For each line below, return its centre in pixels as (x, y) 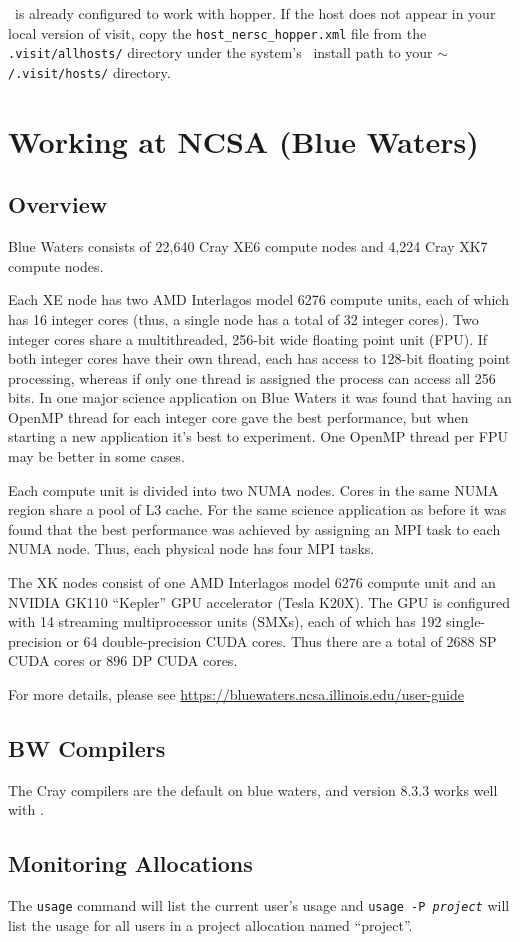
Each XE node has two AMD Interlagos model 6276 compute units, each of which (258, 299)
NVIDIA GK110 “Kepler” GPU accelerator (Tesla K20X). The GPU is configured (259, 601)
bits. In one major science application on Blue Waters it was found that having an (260, 397)
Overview (58, 204)
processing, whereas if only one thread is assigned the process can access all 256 (252, 377)
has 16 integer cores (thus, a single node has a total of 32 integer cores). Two (243, 318)
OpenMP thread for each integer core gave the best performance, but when (238, 416)
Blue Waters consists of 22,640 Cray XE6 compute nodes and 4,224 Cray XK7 (248, 246)
